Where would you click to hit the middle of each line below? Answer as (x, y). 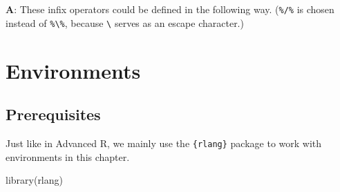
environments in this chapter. (68, 156)
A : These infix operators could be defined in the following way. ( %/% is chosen (170, 9)
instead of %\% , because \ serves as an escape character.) (125, 22)
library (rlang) (34, 180)
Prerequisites (53, 114)
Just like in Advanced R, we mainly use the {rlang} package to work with (164, 143)
